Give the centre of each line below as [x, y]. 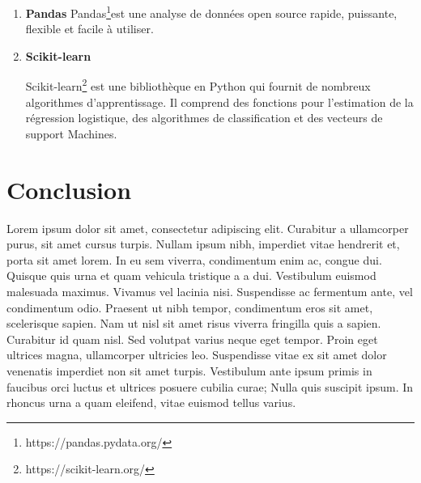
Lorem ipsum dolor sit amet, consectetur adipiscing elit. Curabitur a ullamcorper [208, 228]
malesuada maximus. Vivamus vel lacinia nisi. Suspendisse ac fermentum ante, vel [210, 291]
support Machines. [71, 133]
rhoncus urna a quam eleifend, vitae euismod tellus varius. [151, 402]
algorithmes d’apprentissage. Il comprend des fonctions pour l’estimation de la [219, 102]
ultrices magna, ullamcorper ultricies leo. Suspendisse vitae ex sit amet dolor [197, 355]
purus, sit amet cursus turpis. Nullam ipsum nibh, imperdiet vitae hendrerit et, [203, 244]
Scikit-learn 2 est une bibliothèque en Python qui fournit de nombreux [198, 85]
